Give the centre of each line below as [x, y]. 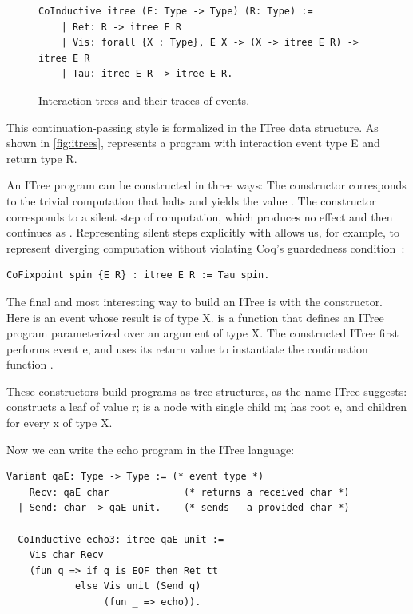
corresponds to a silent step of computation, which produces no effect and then [200, 216]
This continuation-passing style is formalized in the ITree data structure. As [193, 127]
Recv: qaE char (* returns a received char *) [189, 492]
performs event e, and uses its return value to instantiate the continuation [187, 348]
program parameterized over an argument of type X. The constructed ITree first [203, 333]
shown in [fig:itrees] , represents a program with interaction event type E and [193, 143]
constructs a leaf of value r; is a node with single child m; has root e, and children [207, 407]
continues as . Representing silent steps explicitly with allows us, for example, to [203, 232]
